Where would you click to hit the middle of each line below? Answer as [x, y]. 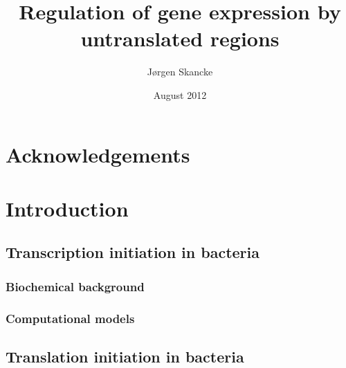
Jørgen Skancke [180, 72]
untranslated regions [180, 38]
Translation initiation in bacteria [125, 356]
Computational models [70, 318]
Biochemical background [75, 286]
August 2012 [180, 94]
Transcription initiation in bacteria [133, 252]
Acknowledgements [98, 154]
